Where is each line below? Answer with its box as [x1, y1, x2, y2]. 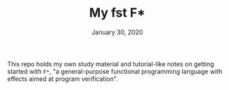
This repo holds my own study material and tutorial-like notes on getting [7, 59, 214, 68]
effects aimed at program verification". [7, 75, 119, 83]
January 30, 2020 [91, 28, 143, 36]
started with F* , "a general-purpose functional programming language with [7, 67, 223, 75]
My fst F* [89, 5, 146, 21]
